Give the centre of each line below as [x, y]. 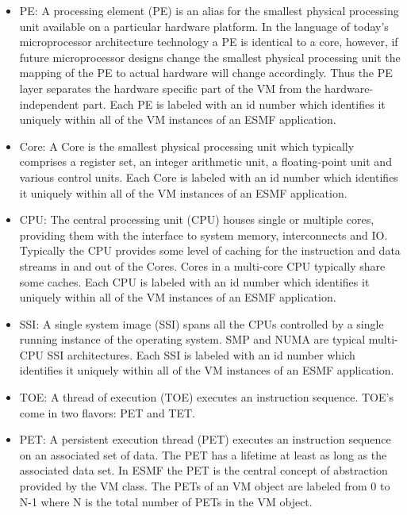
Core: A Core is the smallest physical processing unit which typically [187, 146]
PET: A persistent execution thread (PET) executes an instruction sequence [205, 439]
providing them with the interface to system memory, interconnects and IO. [203, 234]
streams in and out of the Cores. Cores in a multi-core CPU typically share [202, 265]
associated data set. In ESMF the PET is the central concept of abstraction [203, 470]
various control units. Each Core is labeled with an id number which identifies [209, 177]
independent [49, 104]
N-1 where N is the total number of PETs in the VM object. [166, 501]
